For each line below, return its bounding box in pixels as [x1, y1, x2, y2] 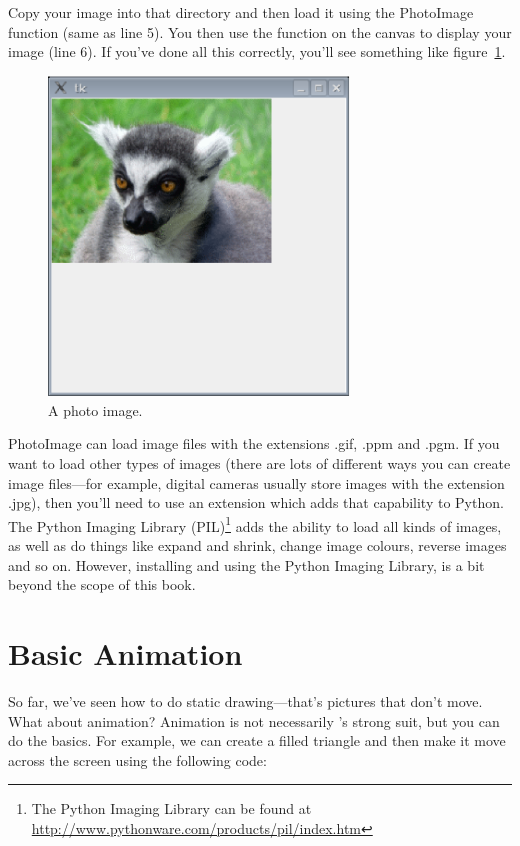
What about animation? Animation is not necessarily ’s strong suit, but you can [8, 710, 500, 731]
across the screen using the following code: [8, 749, 267, 770]
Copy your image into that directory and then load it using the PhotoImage [8, 2, 474, 22]
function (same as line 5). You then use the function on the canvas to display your [8, 21, 512, 42]
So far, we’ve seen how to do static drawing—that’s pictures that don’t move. [8, 690, 483, 711]
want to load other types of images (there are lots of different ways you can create [8, 452, 511, 473]
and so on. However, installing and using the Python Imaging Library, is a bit [8, 554, 485, 575]
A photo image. [48, 399, 143, 420]
